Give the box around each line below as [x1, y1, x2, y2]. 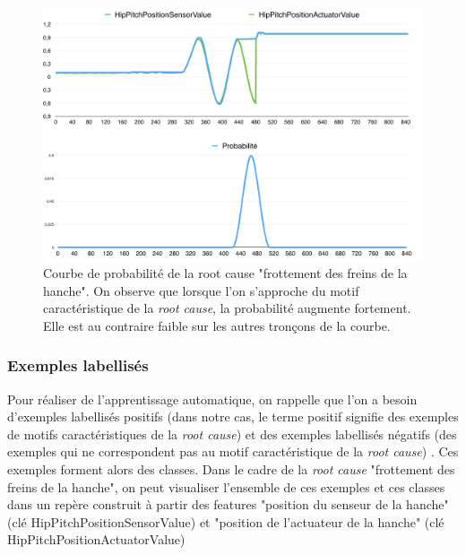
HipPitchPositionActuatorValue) [7, 530, 186, 549]
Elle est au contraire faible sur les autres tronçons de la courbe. [43, 316, 391, 334]
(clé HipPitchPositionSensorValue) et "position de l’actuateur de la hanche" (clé [7, 512, 444, 531]
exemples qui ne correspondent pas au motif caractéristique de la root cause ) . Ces [7, 442, 459, 461]
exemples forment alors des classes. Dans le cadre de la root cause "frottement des [7, 459, 455, 478]
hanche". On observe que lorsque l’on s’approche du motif [43, 281, 359, 299]
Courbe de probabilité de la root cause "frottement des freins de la [43, 263, 408, 282]
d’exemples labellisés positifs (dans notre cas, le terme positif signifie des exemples [7, 407, 459, 426]
